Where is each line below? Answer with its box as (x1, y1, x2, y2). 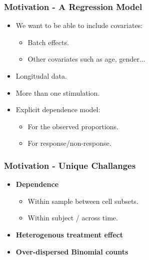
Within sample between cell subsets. (27, 195, 138, 206)
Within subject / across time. (27, 212, 118, 223)
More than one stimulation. (15, 87, 100, 98)
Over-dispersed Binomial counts (15, 246, 128, 256)
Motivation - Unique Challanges (4, 159, 136, 171)
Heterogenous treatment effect (15, 229, 123, 239)
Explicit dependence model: (15, 104, 100, 115)
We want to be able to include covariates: (15, 20, 143, 31)
